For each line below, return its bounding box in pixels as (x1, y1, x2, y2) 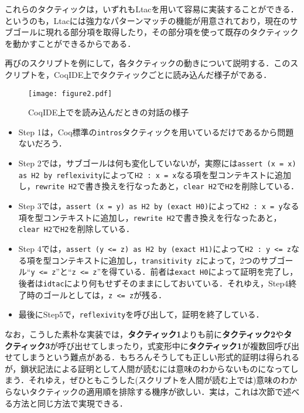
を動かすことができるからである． (5, 37, 136, 49)
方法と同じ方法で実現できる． (12, 397, 128, 409)
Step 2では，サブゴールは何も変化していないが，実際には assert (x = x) (18, 157, 296, 169)
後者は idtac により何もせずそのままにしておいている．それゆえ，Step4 (18, 277, 289, 289)
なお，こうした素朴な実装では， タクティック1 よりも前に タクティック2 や (5, 327, 284, 340)
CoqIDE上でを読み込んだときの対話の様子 (28, 106, 189, 118)
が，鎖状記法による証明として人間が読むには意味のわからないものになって (5, 362, 291, 374)
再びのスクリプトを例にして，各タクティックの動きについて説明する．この (5, 57, 291, 69)
